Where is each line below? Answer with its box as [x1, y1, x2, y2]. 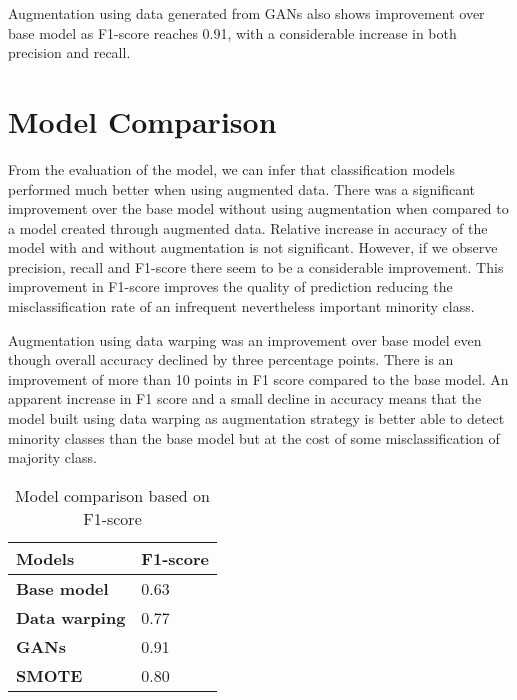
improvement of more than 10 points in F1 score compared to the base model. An [8, 368, 509, 389]
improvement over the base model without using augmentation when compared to [8, 198, 509, 219]
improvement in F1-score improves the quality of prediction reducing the [8, 276, 453, 297]
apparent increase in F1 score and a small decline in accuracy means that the [8, 388, 482, 409]
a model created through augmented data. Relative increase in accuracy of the [8, 217, 488, 238]
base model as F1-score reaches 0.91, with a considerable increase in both [8, 22, 457, 43]
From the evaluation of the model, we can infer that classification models [8, 158, 455, 179]
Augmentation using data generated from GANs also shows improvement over [8, 3, 485, 23]
